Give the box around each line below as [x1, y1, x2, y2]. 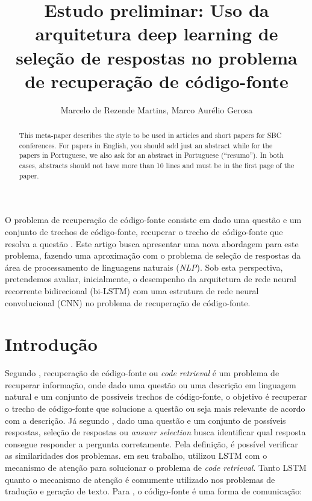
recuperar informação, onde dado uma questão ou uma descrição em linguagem [5, 378, 296, 391]
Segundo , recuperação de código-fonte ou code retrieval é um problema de [5, 367, 279, 379]
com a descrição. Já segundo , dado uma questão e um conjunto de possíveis [5, 414, 286, 426]
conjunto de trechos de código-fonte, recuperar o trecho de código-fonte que [5, 225, 283, 238]
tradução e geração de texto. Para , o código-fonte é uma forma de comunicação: [5, 485, 302, 497]
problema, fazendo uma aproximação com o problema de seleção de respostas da [5, 249, 301, 262]
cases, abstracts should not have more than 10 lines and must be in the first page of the [19, 160, 295, 171]
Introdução [5, 332, 98, 356]
